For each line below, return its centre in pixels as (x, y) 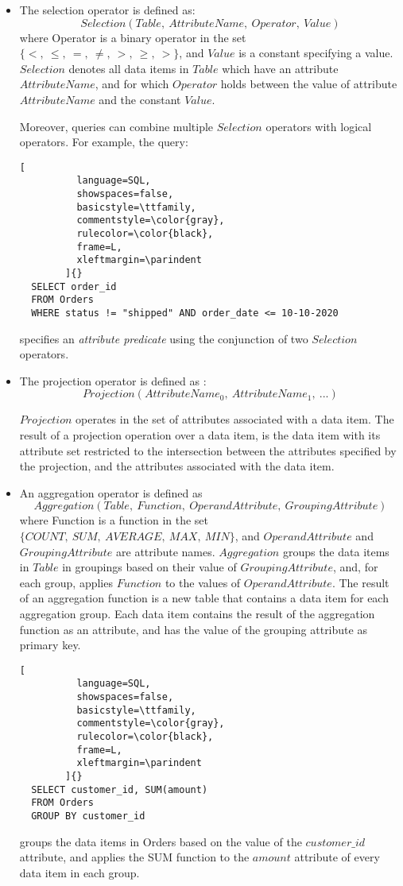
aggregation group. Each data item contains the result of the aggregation (197, 613)
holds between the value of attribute (309, 84)
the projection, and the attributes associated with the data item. (177, 466)
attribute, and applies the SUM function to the (134, 857)
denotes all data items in (129, 68)
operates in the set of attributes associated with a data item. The (235, 419)
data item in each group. (79, 872)
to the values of (203, 582)
